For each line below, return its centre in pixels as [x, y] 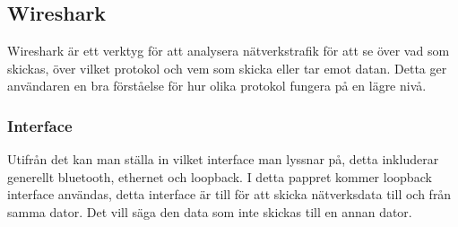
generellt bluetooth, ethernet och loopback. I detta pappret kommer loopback [220, 176]
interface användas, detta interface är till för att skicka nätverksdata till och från [229, 194]
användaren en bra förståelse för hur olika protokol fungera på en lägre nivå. [217, 86]
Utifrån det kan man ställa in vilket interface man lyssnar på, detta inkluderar [223, 159]
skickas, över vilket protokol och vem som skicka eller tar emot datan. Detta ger [227, 68]
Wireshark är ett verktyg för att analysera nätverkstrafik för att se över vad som [229, 51]
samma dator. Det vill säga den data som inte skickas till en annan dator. [210, 211]
